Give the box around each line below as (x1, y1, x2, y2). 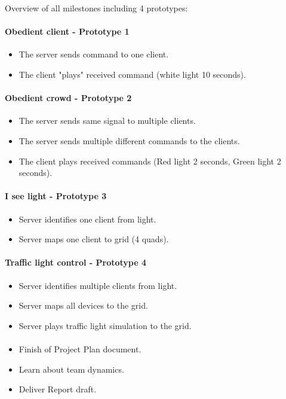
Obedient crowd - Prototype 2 (5, 92, 132, 104)
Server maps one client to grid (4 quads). (19, 233, 169, 245)
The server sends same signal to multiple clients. (19, 114, 196, 127)
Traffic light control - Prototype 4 (5, 256, 147, 269)
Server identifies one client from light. (19, 212, 156, 225)
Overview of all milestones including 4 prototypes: (5, 2, 188, 14)
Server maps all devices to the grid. (19, 299, 148, 312)
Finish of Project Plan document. (19, 342, 142, 355)
